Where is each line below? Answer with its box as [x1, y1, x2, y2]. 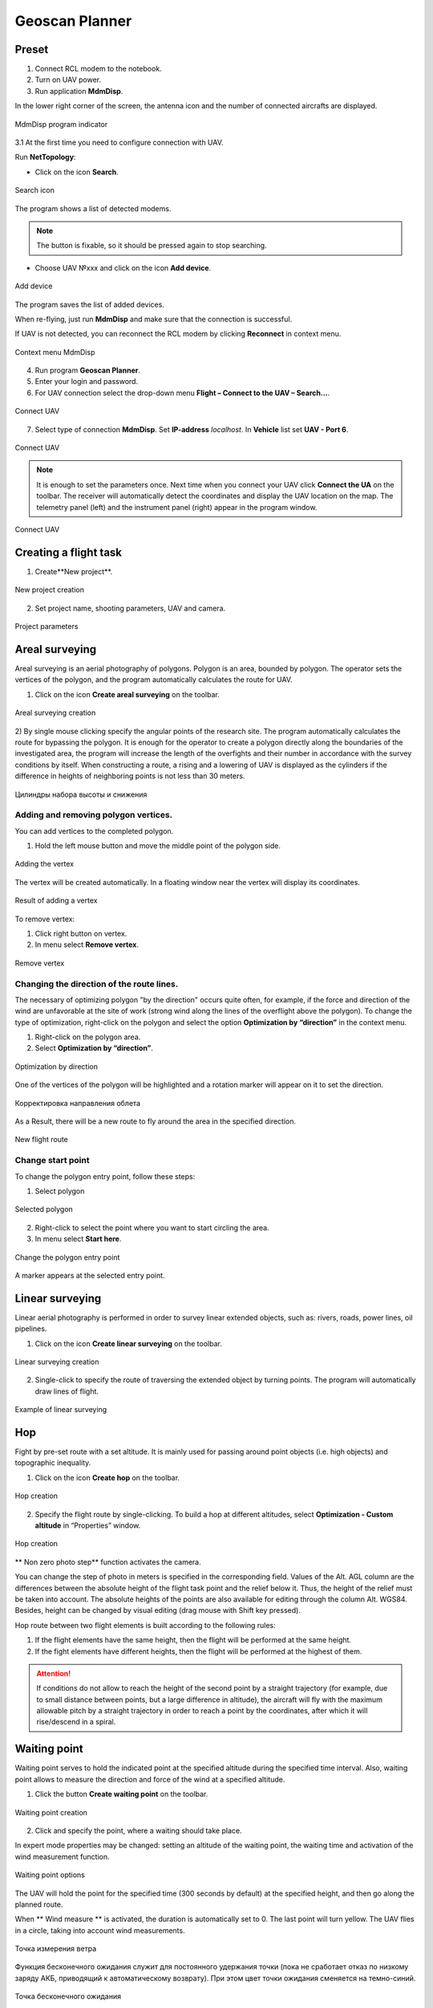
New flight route [14, 1135, 68, 1145]
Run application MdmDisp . [34, 86, 123, 96]
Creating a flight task [14, 545, 123, 559]
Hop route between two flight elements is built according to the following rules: [14, 1620, 276, 1630]
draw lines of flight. [34, 1386, 99, 1396]
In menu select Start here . [34, 1234, 122, 1244]
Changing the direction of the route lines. [14, 978, 179, 990]
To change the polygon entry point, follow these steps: [14, 1171, 196, 1181]
